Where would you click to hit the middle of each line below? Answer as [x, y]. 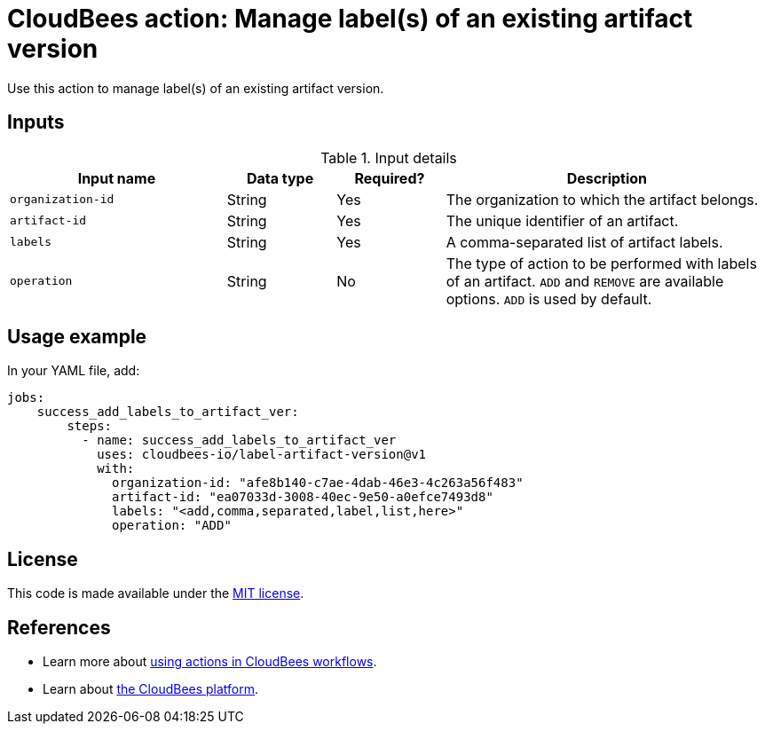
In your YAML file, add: [74, 371]
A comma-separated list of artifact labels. [584, 242]
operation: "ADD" [172, 526]
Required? [390, 178]
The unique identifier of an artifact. [562, 220]
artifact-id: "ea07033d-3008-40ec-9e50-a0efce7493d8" [303, 497]
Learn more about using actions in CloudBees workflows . [210, 662]
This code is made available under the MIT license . [156, 593]
